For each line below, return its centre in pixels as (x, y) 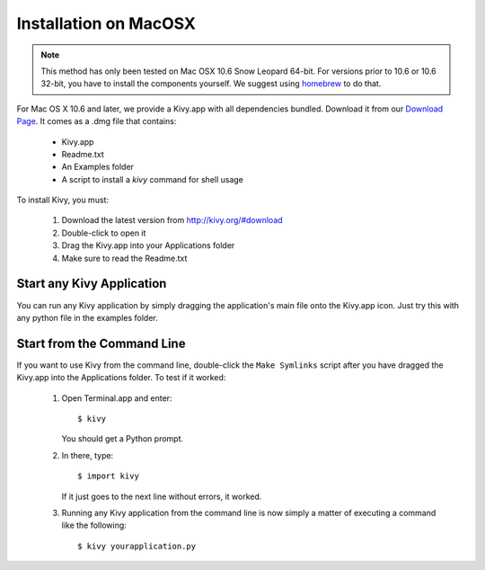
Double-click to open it (104, 233)
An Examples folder (98, 167)
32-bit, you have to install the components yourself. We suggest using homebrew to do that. (211, 84)
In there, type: (88, 455)
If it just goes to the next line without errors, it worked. (162, 496)
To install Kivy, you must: (63, 200)
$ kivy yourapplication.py (137, 546)
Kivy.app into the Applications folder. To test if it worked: (121, 378)
